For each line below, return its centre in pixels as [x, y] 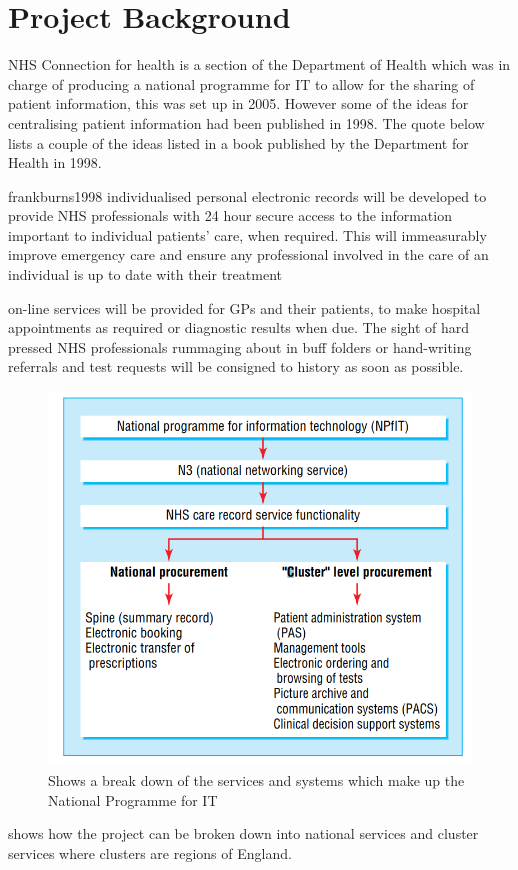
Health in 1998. [55, 162]
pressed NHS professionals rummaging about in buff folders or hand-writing [240, 346]
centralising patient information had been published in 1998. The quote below [246, 122]
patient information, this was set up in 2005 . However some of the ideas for [238, 103]
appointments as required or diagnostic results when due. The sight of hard [239, 327]
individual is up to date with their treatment [145, 274]
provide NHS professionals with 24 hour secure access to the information [230, 215]
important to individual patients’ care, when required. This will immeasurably [247, 234]
